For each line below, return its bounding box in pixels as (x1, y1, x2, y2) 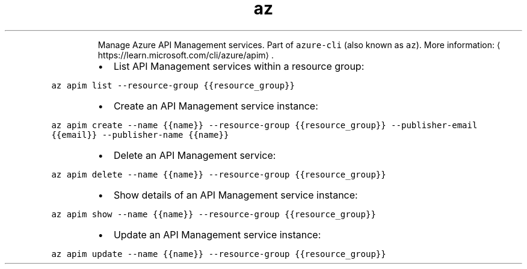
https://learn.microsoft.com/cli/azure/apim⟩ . (97, 49, 274, 60)
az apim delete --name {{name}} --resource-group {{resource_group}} (51, 169, 386, 179)
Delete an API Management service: (113, 149, 276, 161)
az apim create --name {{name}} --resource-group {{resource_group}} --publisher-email (51, 120, 478, 130)
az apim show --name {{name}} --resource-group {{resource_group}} (51, 209, 376, 219)
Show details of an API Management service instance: (113, 188, 358, 201)
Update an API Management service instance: (113, 228, 321, 241)
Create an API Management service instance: (113, 99, 318, 112)
